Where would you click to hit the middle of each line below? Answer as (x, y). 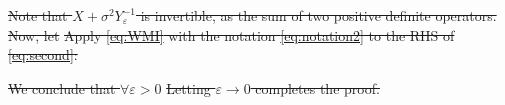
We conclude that (62, 87)
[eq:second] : (43, 54)
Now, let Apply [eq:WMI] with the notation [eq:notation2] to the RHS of (231, 34)
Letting (188, 87)
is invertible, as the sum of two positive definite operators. (318, 15)
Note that (38, 15)
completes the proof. (317, 87)
